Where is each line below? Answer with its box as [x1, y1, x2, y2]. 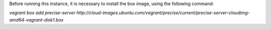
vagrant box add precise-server [9, 10, 76, 16]
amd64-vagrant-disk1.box [9, 16, 64, 22]
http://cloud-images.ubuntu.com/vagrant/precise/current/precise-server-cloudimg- [76, 10, 250, 16]
